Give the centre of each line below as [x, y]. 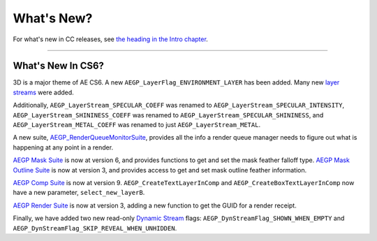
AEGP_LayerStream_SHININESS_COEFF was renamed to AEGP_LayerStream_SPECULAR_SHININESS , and [168, 115]
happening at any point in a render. [63, 147]
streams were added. [44, 92]
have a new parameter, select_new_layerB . [79, 193]
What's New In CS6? [59, 66]
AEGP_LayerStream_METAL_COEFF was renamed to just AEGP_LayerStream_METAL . [137, 125]
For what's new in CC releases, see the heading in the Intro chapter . [111, 39]
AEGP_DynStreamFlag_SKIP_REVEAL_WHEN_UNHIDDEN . [95, 228]
